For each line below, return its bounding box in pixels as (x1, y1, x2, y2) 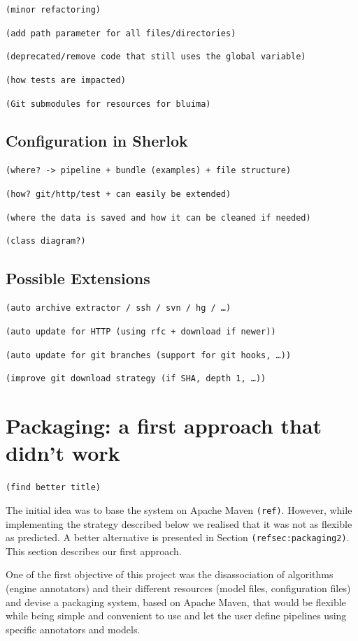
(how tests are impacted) (6, 75, 126, 85)
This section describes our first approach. (6, 543, 182, 558)
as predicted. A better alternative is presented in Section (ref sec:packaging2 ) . (6, 530, 350, 545)
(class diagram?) (6, 236, 86, 246)
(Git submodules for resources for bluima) (6, 98, 211, 109)
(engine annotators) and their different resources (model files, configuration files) (6, 581, 351, 595)
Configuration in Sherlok (6, 129, 188, 151)
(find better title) (6, 482, 101, 493)
